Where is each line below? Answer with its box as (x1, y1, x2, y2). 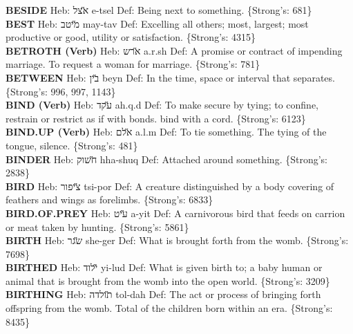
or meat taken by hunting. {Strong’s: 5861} (6, 219, 189, 234)
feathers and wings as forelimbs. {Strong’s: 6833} (6, 192, 213, 207)
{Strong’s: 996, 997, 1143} (6, 84, 116, 98)
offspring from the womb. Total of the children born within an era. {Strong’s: (6, 301, 333, 315)
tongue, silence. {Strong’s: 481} (6, 138, 138, 152)
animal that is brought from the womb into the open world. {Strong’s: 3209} (6, 273, 330, 288)
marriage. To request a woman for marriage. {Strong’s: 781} (6, 57, 260, 71)
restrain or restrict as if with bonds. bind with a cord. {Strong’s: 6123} (6, 111, 306, 125)
